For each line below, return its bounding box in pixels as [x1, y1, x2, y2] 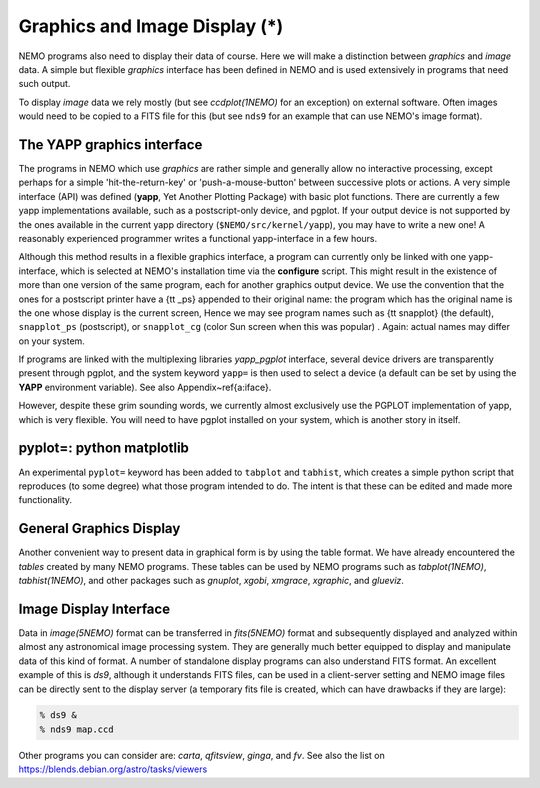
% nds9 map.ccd [39, 723, 114, 735]
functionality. [18, 494, 73, 506]
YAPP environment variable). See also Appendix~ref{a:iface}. [18, 381, 272, 393]
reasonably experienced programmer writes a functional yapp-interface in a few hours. [18, 232, 378, 244]
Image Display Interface [18, 600, 170, 617]
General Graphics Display [18, 520, 181, 537]
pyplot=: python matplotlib [18, 440, 190, 457]
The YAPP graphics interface [18, 136, 203, 153]
